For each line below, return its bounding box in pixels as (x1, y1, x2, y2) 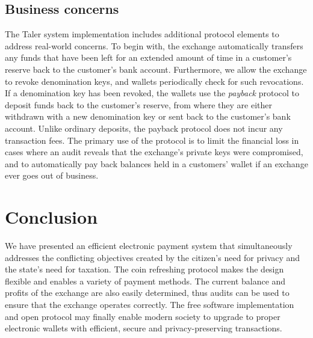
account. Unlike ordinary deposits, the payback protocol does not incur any (5, 121, 283, 134)
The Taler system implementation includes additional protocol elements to (5, 28, 279, 40)
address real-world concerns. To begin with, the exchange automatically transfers (5, 39, 303, 52)
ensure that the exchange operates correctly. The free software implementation (5, 298, 294, 311)
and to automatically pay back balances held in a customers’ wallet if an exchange (5, 157, 308, 170)
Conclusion (5, 204, 98, 229)
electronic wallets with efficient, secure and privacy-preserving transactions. (5, 322, 282, 334)
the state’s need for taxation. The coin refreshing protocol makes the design (5, 263, 284, 275)
